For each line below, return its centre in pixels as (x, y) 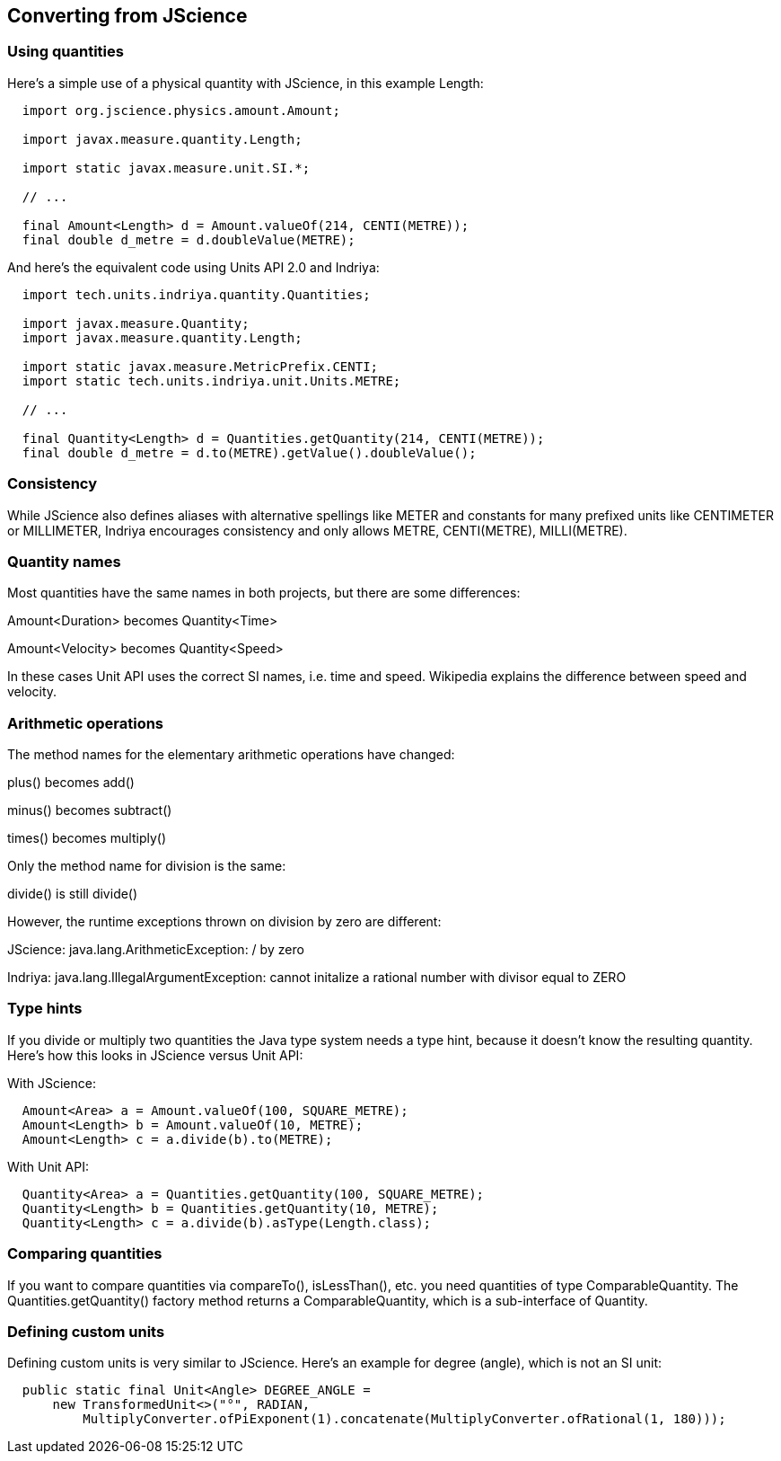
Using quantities (66, 52)
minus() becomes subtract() (90, 810)
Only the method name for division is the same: (147, 866)
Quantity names (64, 561)
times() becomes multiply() (87, 838)
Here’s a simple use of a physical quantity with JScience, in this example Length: (246, 83)
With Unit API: (48, 1166)
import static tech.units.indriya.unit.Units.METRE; (211, 381)
